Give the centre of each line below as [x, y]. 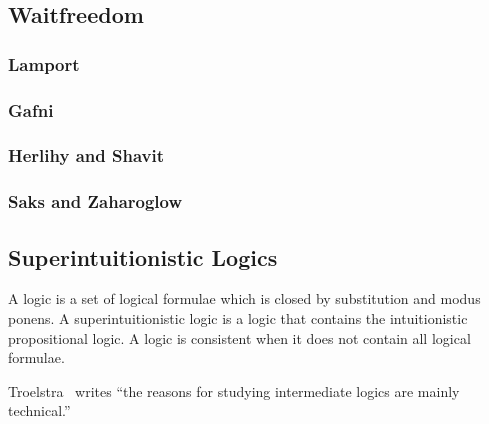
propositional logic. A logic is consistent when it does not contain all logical [239, 337]
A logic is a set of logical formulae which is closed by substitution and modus [244, 298]
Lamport [44, 63]
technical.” [39, 410]
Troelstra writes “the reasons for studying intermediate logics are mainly [234, 390]
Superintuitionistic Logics [143, 256]
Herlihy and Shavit [86, 155]
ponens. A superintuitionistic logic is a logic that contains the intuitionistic [238, 317]
